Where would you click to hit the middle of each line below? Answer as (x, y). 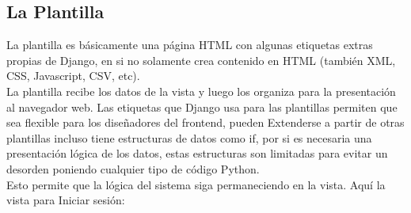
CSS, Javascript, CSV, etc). (73, 76)
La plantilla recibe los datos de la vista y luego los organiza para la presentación (201, 91)
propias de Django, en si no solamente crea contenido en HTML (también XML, (201, 60)
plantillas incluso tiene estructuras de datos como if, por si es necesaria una (189, 137)
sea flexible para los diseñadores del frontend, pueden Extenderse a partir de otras (205, 122)
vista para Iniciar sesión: (66, 200)
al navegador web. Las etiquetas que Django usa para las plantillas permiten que (202, 106)
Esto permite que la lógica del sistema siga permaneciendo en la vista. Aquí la (196, 184)
